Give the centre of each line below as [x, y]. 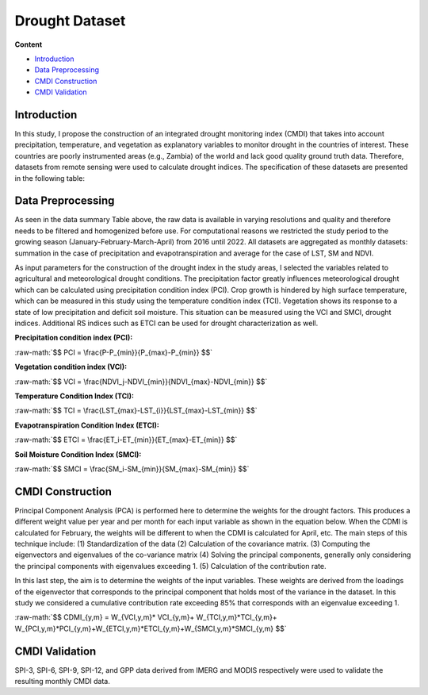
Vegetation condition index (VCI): [71, 367]
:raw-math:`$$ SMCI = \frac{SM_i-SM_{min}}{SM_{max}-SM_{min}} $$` [132, 469]
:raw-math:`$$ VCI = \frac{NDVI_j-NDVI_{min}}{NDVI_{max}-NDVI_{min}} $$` [141, 382]
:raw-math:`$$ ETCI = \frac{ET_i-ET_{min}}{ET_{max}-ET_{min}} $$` [126, 440]
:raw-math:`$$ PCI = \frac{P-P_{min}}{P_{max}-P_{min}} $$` [114, 352]
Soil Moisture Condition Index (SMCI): [78, 454]
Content [29, 44]
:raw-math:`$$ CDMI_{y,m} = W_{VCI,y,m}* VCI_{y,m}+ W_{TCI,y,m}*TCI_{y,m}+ [146, 617]
